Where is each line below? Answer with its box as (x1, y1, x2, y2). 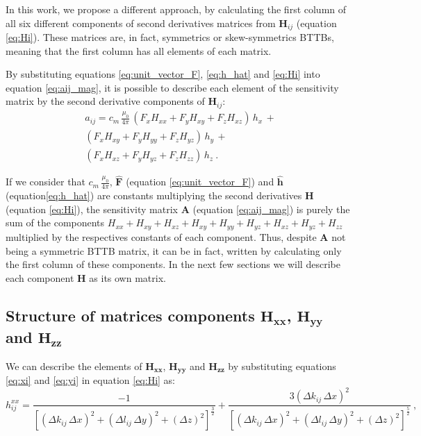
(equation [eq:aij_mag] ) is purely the (192, 201, 350, 216)
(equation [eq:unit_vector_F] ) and (126, 174, 274, 189)
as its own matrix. (89, 270, 166, 285)
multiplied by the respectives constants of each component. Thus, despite (6, 229, 317, 244)
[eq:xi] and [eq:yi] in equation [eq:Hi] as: (6, 373, 176, 387)
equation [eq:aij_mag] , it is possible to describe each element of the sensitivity (6, 80, 339, 94)
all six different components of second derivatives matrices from (6, 15, 276, 30)
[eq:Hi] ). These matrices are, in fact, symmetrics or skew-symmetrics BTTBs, (6, 30, 334, 44)
